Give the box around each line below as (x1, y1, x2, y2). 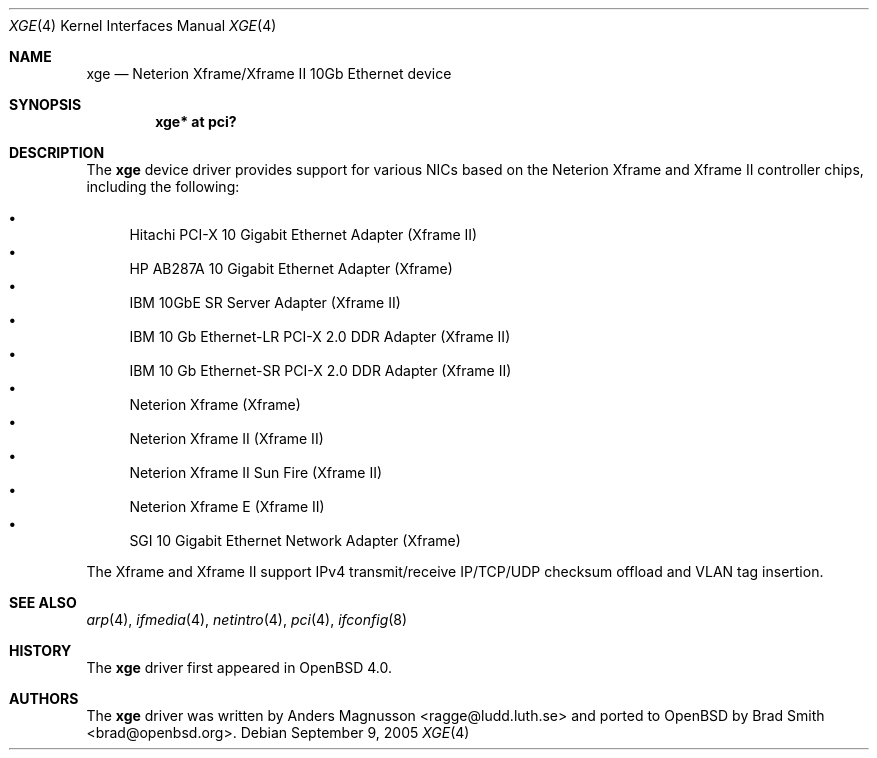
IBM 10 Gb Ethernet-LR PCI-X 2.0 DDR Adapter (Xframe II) (129, 328, 511, 345)
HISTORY (9, 642, 72, 659)
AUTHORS (9, 690, 79, 707)
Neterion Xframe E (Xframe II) (129, 498, 325, 515)
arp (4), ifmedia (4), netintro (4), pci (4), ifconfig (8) (86, 611, 408, 628)
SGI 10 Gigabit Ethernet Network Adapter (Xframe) (129, 532, 461, 549)
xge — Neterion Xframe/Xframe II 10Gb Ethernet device (86, 65, 452, 82)
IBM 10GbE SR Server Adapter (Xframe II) (129, 294, 401, 311)
